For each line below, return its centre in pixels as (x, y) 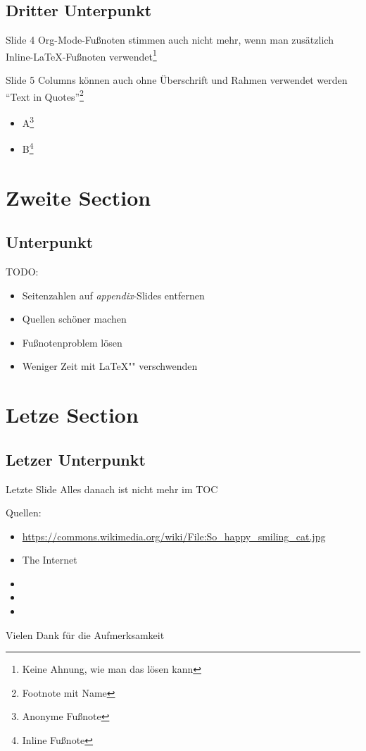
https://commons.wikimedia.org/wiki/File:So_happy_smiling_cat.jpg (174, 536)
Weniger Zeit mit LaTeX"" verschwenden (110, 366)
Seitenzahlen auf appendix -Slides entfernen (113, 295)
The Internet (50, 560)
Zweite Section (78, 197)
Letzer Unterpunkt (76, 459)
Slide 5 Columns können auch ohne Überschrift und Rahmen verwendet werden (177, 80)
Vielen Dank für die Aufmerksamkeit (85, 634)
